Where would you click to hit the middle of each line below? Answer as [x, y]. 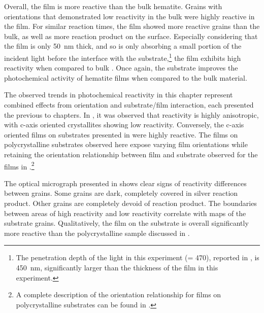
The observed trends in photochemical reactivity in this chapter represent [119, 95]
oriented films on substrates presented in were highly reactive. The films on [121, 134]
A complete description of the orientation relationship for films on [119, 294]
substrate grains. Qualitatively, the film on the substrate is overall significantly [126, 223]
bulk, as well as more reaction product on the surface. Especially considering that [131, 36]
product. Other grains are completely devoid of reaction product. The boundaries [130, 203]
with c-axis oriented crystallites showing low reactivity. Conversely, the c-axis [124, 125]
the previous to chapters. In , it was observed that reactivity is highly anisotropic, [131, 114]
